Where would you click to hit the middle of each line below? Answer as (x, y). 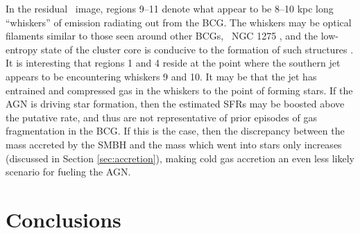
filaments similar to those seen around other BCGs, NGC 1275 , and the (162, 36)
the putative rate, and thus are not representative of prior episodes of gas (162, 117)
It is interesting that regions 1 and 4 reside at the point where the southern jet (173, 63)
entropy (22, 49)
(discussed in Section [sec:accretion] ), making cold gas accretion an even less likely (180, 158)
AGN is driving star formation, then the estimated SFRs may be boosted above (175, 104)
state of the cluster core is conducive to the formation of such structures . (197, 49)
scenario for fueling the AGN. (68, 172)
